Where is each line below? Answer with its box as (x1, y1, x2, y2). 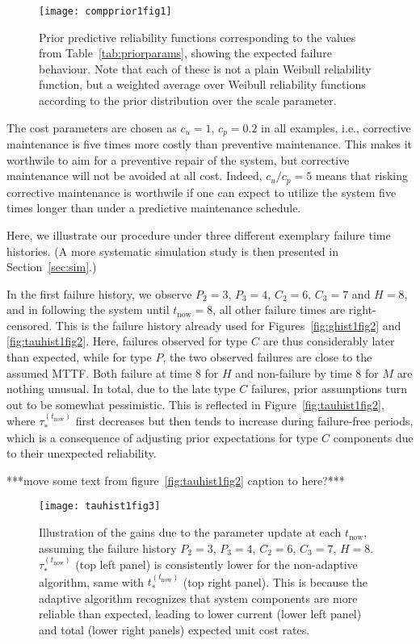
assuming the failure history (39, 539, 177, 556)
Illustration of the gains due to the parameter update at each (39, 524, 342, 541)
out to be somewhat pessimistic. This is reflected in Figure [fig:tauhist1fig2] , (6, 395, 384, 412)
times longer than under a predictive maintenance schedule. (6, 199, 301, 216)
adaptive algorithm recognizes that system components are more (39, 589, 358, 606)
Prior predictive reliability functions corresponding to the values (39, 28, 356, 45)
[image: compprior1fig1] (39, 6, 172, 17)
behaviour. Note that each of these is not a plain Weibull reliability (39, 60, 372, 77)
